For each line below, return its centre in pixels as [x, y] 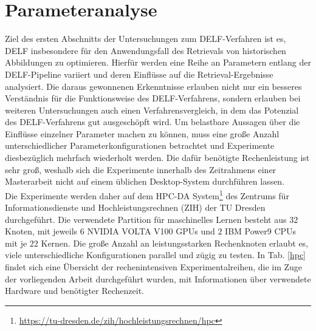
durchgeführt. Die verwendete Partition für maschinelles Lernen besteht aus [146, 219]
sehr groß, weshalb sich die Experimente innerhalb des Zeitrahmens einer [141, 169]
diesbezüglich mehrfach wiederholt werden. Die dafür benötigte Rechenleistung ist [157, 158]
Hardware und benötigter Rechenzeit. [74, 291]
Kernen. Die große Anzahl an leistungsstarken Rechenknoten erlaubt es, [175, 243]
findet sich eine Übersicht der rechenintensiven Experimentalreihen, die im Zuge [154, 267]
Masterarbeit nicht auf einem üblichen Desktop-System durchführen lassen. [145, 181]
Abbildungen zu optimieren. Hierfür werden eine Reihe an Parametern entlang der [158, 62]
